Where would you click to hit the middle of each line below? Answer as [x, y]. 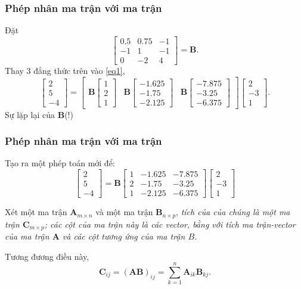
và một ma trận [124, 212]
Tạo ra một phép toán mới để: [60, 163]
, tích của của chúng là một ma [233, 212]
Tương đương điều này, [47, 256]
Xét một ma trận [36, 212]
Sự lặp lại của [30, 114]
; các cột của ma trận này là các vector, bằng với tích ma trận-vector [170, 224]
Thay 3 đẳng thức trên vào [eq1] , [65, 70]
